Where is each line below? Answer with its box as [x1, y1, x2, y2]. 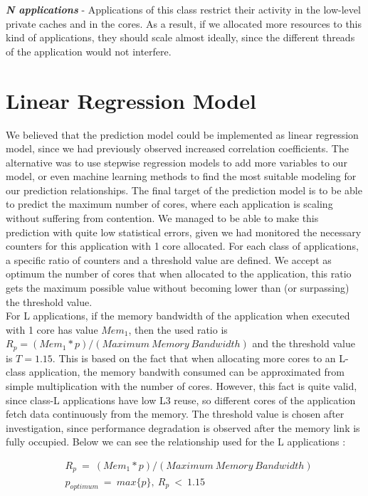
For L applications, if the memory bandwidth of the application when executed [6, 308, 350, 323]
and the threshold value [252, 336, 355, 351]
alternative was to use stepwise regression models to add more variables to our [6, 154, 347, 169]
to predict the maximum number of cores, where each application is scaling [6, 196, 333, 211]
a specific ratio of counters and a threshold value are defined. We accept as [6, 252, 332, 267]
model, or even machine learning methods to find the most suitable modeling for [6, 169, 357, 184]
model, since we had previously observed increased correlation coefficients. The [6, 141, 349, 156]
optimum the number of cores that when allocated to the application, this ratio [6, 266, 352, 281]
